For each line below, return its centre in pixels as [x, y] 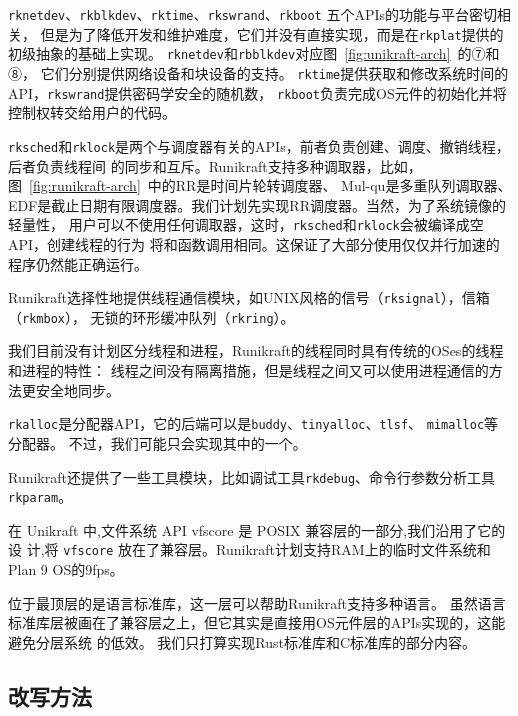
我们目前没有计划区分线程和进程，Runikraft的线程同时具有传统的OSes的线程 [256, 350]
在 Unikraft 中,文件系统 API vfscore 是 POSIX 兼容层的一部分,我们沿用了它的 [257, 529]
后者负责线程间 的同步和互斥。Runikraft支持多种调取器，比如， [215, 165]
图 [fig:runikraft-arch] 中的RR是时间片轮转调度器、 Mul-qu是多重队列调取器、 [260, 185]
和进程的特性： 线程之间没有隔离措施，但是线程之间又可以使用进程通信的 [248, 370]
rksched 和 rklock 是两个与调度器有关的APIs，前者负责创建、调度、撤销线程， [259, 145]
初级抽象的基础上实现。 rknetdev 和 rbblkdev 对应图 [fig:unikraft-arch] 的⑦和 [254, 53]
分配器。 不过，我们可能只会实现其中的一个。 [157, 442]
